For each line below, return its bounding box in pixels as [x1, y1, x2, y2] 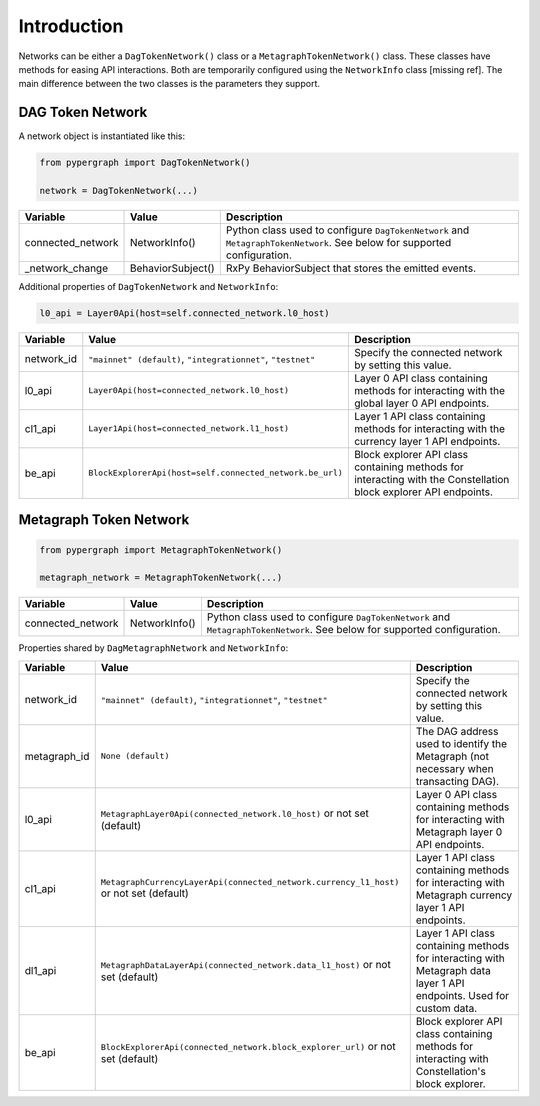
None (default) [100, 751, 170, 762]
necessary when [415, 761, 494, 775]
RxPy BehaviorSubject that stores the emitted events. [225, 261, 477, 275]
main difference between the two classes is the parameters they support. [18, 78, 320, 90]
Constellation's [415, 1064, 487, 1078]
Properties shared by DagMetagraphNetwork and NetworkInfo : [18, 642, 289, 654]
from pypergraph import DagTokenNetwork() [39, 157, 251, 169]
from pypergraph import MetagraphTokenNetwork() [39, 544, 283, 555]
